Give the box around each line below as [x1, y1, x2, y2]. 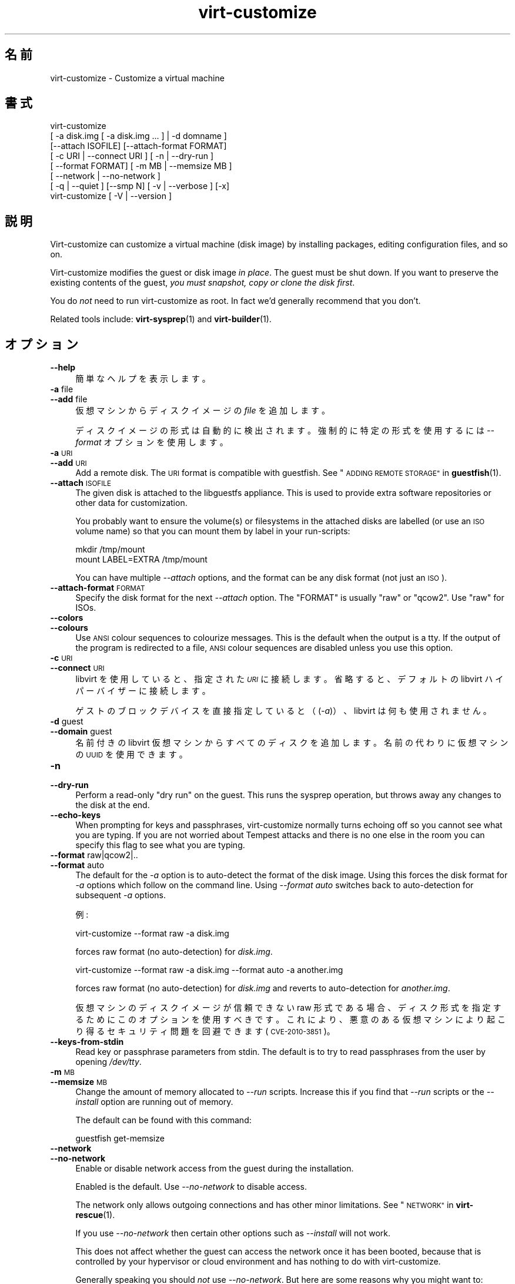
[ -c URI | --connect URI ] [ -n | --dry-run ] [50, 151, 214, 161]
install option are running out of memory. [75, 1097, 233, 1107]
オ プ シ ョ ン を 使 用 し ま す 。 [103, 437, 228, 448]
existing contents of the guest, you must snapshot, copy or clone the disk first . [50, 277, 355, 288]
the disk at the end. [75, 800, 150, 810]
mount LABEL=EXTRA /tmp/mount [75, 554, 208, 565]
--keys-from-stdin [50, 1037, 124, 1047]
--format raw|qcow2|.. [50, 850, 138, 861]
